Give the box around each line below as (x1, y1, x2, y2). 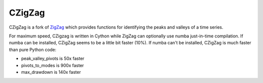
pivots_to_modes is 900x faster (21, 62, 84, 68)
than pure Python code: (9, 47, 56, 52)
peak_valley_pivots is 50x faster (21, 56, 85, 62)
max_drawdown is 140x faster (21, 69, 81, 75)
